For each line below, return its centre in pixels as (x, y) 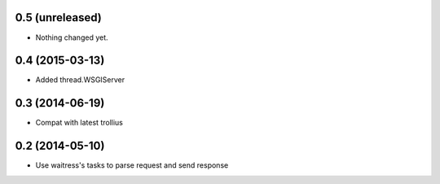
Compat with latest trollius (79, 123)
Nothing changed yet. (72, 37)
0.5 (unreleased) (58, 18)
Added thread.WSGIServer (80, 80)
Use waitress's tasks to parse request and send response (132, 165)
